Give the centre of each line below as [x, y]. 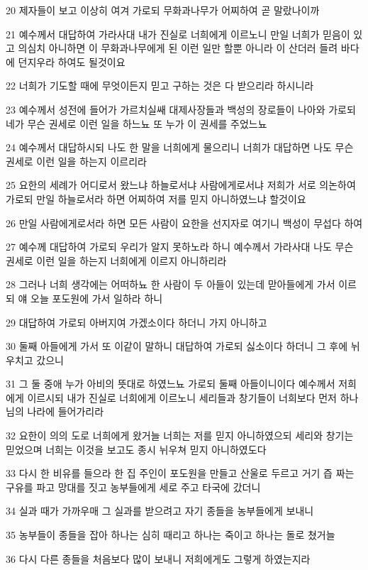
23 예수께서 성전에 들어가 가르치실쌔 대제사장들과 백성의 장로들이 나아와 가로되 [181, 109]
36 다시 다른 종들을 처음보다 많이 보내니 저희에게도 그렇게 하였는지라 [158, 558]
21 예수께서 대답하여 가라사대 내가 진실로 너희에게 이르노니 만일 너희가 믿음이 [178, 34]
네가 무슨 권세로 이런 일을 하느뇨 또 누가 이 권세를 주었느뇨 [136, 123]
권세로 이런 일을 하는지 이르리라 [76, 161]
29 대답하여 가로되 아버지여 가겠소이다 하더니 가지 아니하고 [136, 322]
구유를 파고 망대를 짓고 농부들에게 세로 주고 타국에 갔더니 [133, 487]
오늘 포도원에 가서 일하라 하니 [97, 298]
